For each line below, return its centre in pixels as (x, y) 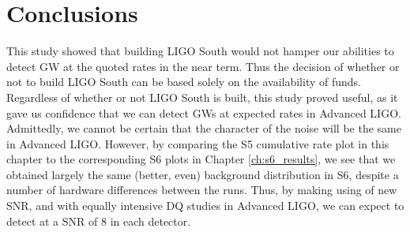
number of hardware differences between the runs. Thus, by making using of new (202, 190)
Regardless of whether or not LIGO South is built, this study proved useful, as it (202, 97)
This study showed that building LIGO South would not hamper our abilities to (200, 51)
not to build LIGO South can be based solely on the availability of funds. (184, 82)
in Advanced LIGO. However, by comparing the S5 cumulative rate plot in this (198, 143)
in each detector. (150, 221)
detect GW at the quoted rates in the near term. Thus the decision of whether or (203, 66)
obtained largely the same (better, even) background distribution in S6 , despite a (203, 174)
